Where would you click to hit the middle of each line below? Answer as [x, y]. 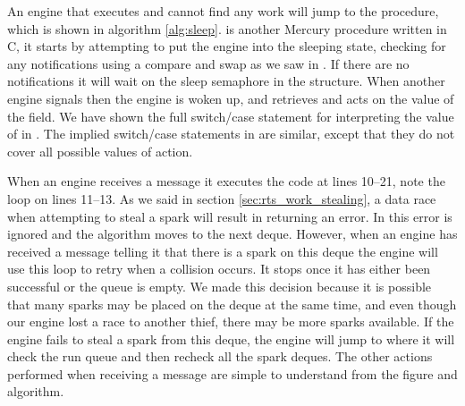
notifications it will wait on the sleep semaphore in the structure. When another [226, 81]
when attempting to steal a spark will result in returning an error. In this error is [230, 216]
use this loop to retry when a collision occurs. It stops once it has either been [219, 269]
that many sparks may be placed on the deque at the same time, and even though [232, 304]
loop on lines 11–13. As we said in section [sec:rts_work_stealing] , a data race [222, 198]
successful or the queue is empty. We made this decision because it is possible [220, 286]
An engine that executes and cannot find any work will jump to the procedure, [223, 11]
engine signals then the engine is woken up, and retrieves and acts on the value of [231, 98]
